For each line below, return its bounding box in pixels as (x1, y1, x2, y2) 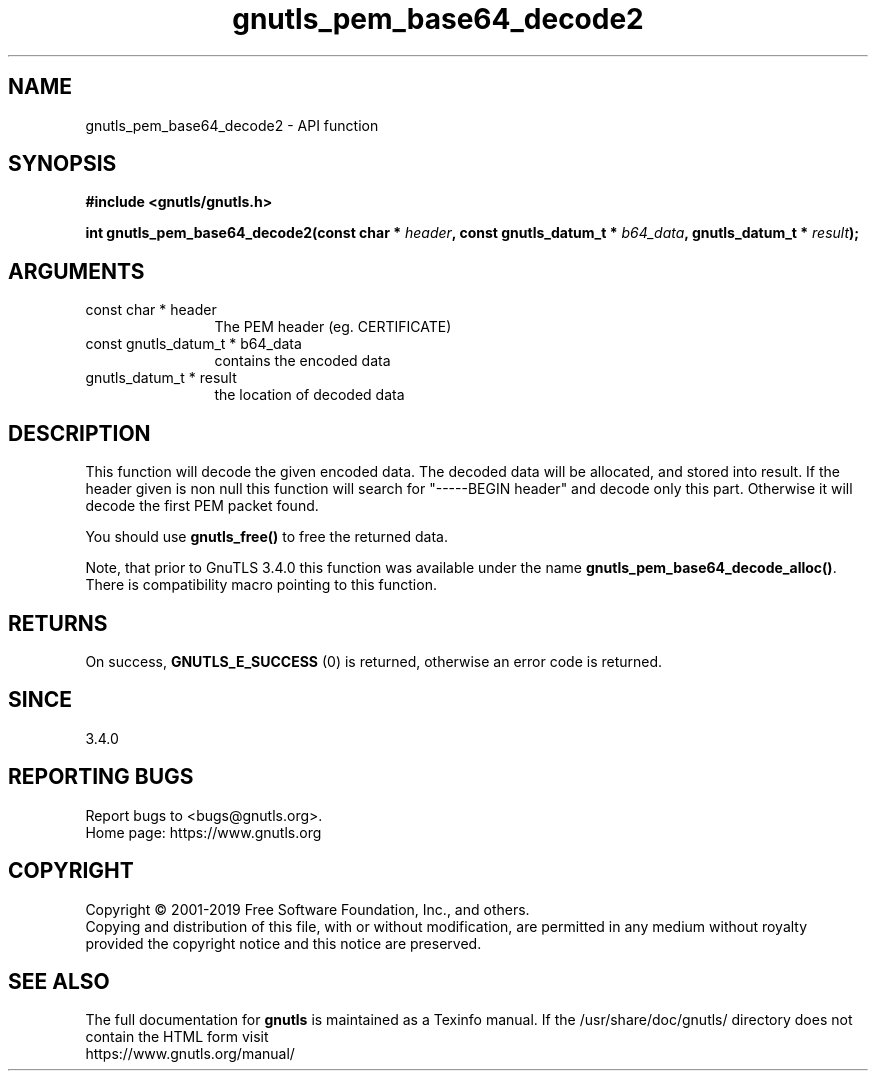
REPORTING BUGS (8, 764, 194, 790)
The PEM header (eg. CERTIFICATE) (214, 318, 452, 336)
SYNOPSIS (8, 151, 117, 177)
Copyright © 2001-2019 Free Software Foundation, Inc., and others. (85, 900, 530, 918)
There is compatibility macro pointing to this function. (85, 576, 437, 594)
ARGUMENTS (8, 258, 145, 284)
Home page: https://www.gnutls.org (85, 823, 322, 841)
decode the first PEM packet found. (85, 497, 319, 515)
